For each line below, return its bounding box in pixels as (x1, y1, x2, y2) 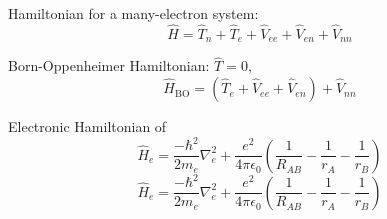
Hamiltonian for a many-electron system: (8, 3, 259, 23)
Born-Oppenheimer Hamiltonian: (8, 55, 210, 76)
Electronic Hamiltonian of (8, 116, 167, 137)
